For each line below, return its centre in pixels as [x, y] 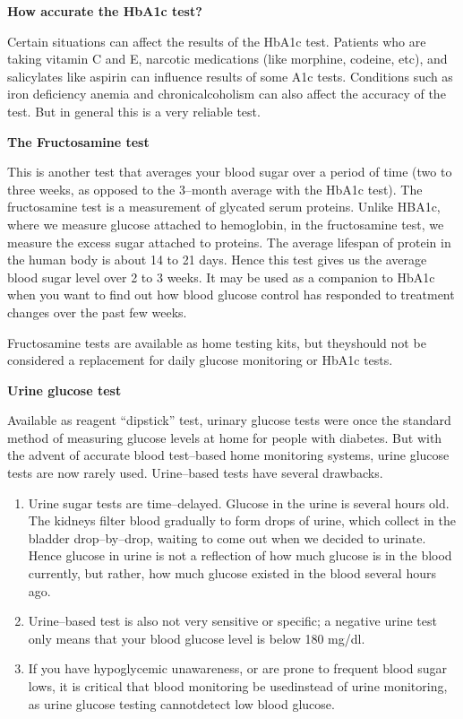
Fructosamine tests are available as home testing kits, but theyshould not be [217, 342]
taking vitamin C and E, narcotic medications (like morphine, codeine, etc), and [227, 59]
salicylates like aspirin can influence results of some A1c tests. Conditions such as [230, 76]
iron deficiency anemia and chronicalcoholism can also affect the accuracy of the [227, 94]
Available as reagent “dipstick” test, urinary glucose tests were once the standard [229, 420]
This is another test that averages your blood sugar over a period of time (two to [230, 172]
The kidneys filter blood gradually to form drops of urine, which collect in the [242, 520]
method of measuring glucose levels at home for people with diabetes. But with [225, 437]
